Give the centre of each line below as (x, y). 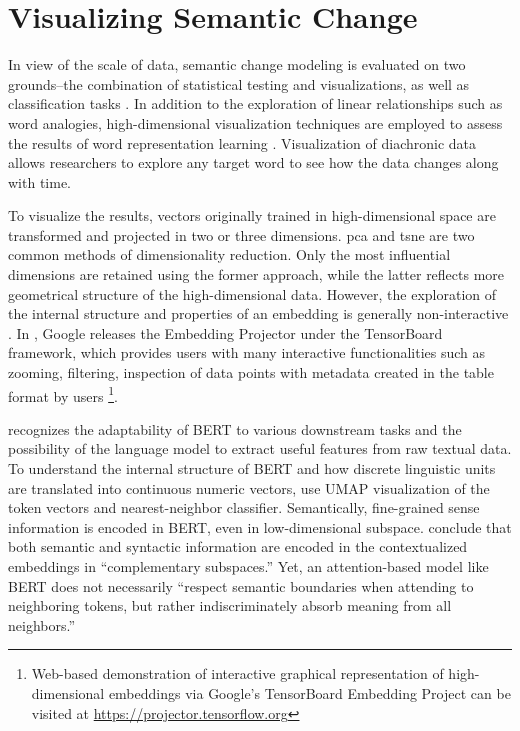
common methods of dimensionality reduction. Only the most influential (229, 254)
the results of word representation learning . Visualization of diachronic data (242, 142)
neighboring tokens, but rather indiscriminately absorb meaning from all (230, 605)
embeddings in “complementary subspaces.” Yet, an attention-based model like (248, 566)
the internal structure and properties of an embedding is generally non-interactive (258, 313)
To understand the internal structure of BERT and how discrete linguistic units (252, 468)
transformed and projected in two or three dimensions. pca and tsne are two (241, 234)
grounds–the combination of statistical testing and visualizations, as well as (239, 83)
